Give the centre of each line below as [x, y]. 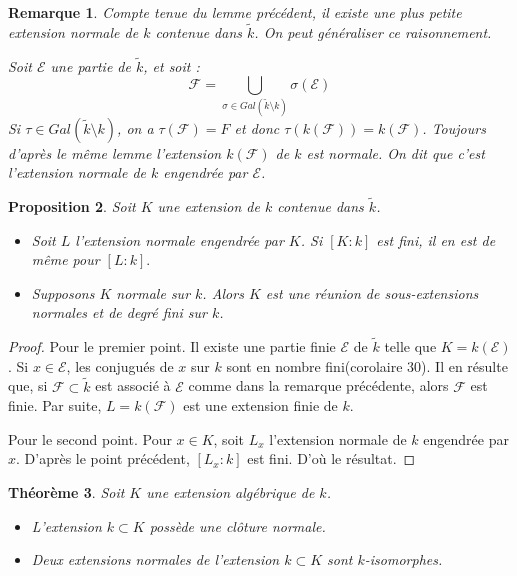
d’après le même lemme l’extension [115, 152]
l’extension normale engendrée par [179, 239]
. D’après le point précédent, [103, 458]
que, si [28, 385]
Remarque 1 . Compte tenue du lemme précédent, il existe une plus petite [235, 12]
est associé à [133, 385]
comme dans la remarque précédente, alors [318, 385]
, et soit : [171, 65]
